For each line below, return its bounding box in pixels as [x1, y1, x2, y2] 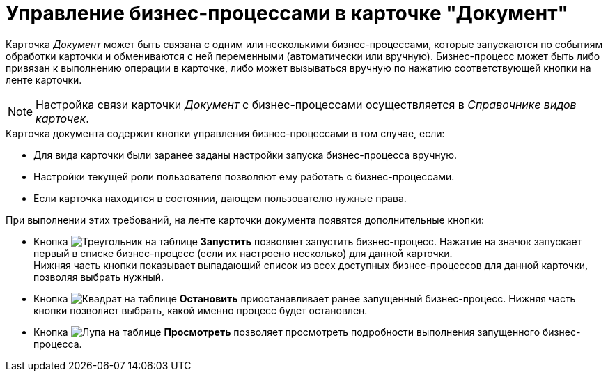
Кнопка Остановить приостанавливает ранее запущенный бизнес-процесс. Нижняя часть [33, 292, 576, 305]
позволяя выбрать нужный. [33, 270, 164, 283]
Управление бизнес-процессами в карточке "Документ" [6, 1, 568, 25]
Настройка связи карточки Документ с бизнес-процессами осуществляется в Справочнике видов [36, 97, 577, 111]
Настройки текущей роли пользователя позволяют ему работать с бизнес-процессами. [33, 170, 455, 183]
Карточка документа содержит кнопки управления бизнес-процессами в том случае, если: [6, 127, 445, 139]
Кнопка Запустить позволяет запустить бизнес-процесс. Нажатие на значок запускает [33, 235, 582, 247]
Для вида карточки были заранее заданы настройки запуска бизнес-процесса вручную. [33, 148, 458, 161]
